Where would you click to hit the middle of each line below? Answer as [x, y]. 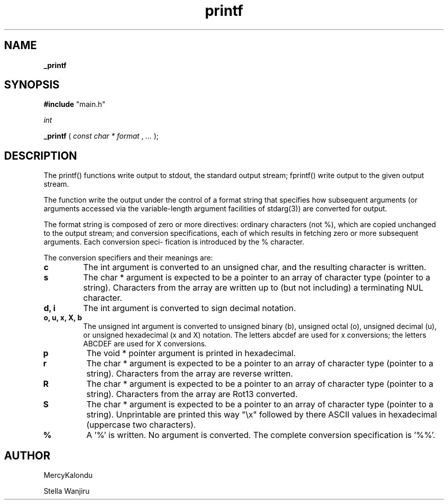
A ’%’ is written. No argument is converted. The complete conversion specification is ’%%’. [261, 435]
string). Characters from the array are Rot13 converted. [192, 394]
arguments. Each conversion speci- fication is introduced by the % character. [174, 242]
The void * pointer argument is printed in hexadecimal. [191, 353]
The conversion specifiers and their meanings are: [128, 258]
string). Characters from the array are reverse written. [189, 374]
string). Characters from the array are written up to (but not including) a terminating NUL [253, 288]
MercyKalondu [68, 475]
